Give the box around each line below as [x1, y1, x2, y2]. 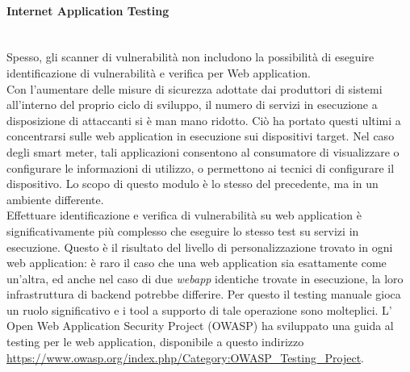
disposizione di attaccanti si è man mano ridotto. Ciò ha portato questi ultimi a [6, 111, 401, 128]
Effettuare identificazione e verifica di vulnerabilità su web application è [6, 207, 362, 224]
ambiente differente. [6, 190, 104, 207]
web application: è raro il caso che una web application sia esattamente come [6, 254, 387, 271]
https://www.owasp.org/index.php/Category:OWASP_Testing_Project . [6, 349, 364, 366]
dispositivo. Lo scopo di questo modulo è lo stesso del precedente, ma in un [6, 175, 379, 192]
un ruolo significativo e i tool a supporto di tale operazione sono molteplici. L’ [6, 301, 392, 318]
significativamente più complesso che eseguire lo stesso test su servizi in [6, 222, 359, 239]
